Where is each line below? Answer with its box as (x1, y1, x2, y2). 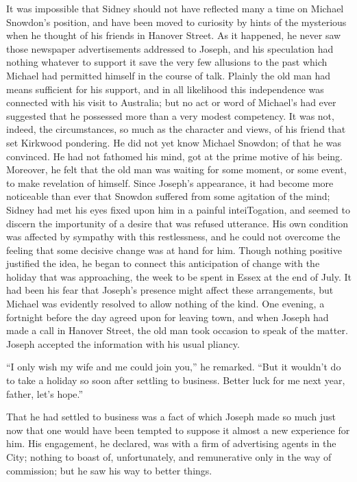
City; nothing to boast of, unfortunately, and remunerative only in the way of (6, 450, 332, 464)
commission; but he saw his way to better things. (6, 463, 212, 477)
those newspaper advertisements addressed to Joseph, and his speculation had (6, 41, 334, 55)
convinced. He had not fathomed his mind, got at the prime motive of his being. (6, 149, 343, 163)
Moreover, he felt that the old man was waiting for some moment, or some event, (6, 162, 347, 177)
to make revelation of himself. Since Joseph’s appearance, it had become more (6, 175, 334, 190)
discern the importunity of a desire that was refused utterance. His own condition (6, 216, 349, 230)
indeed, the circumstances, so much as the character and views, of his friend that (6, 122, 346, 136)
